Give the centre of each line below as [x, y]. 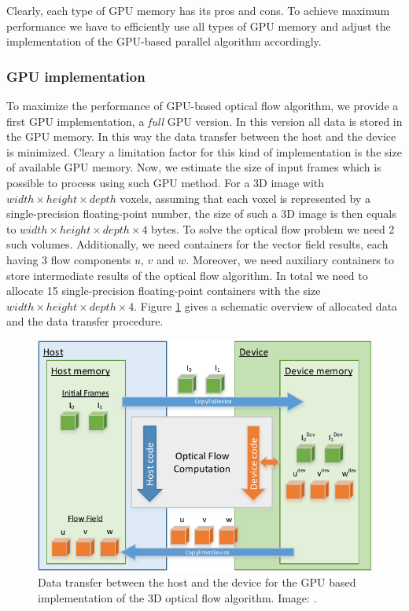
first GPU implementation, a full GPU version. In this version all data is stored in [204, 121]
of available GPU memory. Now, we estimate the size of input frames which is [194, 167]
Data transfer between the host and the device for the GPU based [197, 582]
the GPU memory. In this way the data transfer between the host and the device [201, 136]
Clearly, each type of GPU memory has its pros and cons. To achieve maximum [198, 10]
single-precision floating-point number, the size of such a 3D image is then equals [201, 213]
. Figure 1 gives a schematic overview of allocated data [266, 305]
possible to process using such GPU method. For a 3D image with [166, 182]
